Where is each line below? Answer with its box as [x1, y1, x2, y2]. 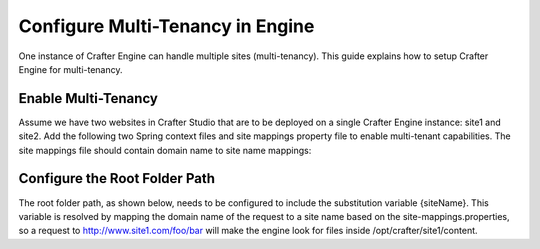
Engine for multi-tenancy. [18, 63, 123, 75]
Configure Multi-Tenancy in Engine [18, 15, 315, 37]
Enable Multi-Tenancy [18, 90, 159, 107]
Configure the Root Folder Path [18, 170, 215, 187]
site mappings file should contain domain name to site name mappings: [18, 144, 312, 156]
